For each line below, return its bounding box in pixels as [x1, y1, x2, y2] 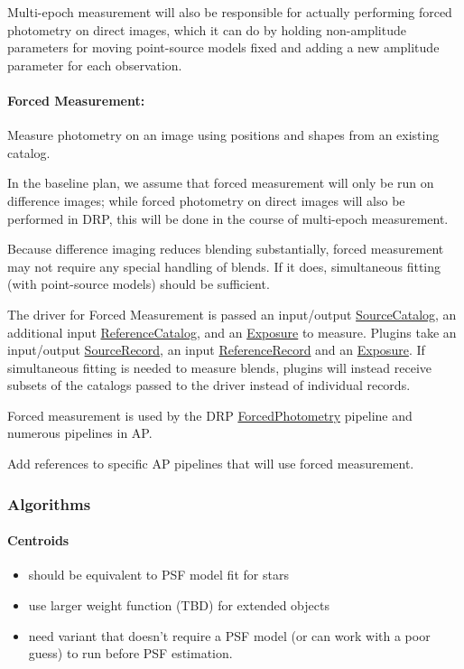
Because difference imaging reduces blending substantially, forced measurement [7, 239, 444, 258]
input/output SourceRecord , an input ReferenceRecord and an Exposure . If [7, 340, 425, 359]
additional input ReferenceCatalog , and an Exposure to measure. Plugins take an [7, 322, 457, 341]
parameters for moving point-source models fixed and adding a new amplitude [7, 38, 440, 57]
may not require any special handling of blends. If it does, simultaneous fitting [7, 256, 441, 275]
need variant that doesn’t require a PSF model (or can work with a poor [28, 626, 431, 645]
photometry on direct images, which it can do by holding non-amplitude [7, 20, 406, 39]
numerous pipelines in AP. [7, 423, 153, 442]
